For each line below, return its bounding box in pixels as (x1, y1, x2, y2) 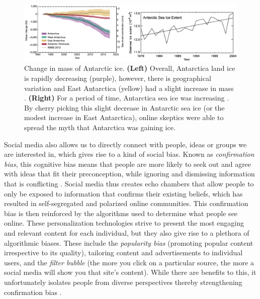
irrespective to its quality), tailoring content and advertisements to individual (4, 247, 243, 258)
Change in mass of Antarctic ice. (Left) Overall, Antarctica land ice (24, 63, 235, 73)
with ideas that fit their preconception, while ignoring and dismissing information (4, 168, 255, 179)
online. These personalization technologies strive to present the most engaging (4, 218, 244, 228)
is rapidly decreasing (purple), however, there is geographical (24, 73, 211, 83)
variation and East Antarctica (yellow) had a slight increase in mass (24, 82, 234, 93)
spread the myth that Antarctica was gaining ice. (24, 122, 176, 133)
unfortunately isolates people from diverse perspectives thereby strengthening (4, 276, 242, 287)
